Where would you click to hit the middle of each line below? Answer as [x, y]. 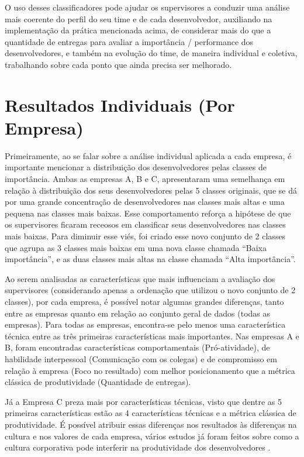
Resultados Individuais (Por [120, 104]
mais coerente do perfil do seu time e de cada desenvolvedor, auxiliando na [139, 18]
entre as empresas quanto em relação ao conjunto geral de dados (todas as [138, 313]
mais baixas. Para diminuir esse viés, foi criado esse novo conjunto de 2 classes [145, 236]
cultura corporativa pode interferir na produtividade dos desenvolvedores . [138, 447]
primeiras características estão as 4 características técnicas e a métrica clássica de [151, 413]
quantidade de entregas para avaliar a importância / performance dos [129, 41]
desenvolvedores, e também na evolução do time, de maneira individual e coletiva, [151, 53]
